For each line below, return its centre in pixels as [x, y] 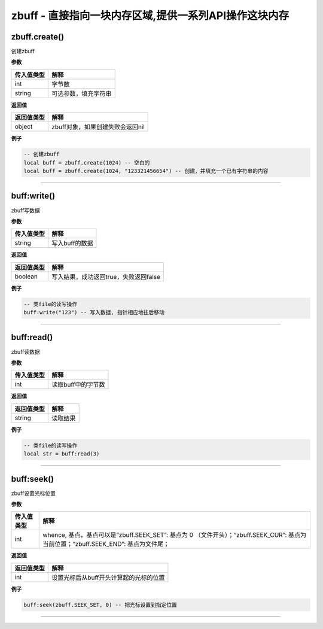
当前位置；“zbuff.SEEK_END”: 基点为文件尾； [106, 544]
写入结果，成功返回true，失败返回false [106, 276]
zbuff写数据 [25, 210]
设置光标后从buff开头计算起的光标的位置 [108, 578]
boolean [26, 276]
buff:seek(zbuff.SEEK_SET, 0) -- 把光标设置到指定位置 [100, 605]
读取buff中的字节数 [78, 385]
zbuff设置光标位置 [33, 493]
